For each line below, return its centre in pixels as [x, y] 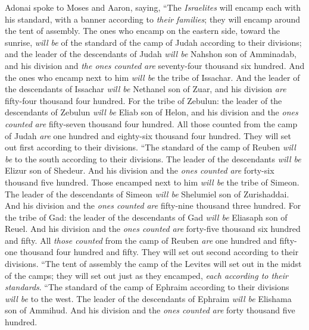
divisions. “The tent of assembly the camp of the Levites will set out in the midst [153, 264]
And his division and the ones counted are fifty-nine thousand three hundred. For [153, 205]
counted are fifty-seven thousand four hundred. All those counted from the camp [151, 123]
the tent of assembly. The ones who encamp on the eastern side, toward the [143, 31]
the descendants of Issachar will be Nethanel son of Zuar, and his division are [146, 89]
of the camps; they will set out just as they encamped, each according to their [146, 275]
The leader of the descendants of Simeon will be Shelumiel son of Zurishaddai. [147, 194]
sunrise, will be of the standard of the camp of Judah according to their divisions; [153, 42]
